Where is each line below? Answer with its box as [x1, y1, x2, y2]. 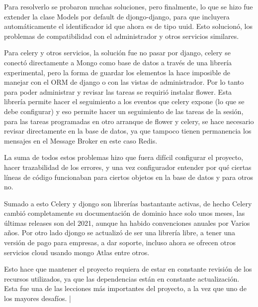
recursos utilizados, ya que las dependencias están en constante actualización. [4, 273, 240, 284]
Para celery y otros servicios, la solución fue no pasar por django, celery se [4, 47, 231, 58]
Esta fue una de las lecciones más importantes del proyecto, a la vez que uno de [4, 283, 247, 294]
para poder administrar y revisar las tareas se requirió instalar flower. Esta [4, 86, 232, 97]
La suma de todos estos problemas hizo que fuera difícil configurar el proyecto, [4, 152, 244, 162]
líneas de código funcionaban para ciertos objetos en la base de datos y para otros [4, 171, 254, 182]
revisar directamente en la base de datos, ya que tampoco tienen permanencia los [4, 126, 252, 136]
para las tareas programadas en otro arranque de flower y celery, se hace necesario [4, 116, 254, 126]
